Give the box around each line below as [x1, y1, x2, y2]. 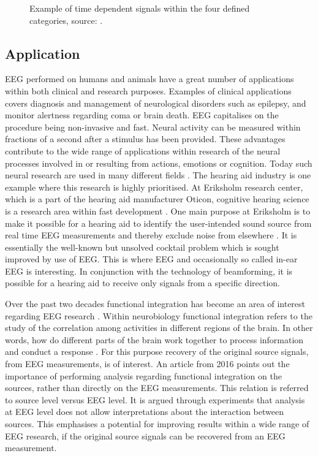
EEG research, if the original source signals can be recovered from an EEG [5, 429, 286, 442]
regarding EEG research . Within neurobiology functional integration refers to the [5, 309, 312, 322]
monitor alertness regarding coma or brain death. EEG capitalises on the [5, 108, 279, 121]
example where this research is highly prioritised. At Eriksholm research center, [5, 180, 303, 193]
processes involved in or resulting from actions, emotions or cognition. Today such [5, 156, 312, 169]
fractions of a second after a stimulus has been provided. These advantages [5, 132, 286, 145]
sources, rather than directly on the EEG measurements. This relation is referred [5, 381, 309, 394]
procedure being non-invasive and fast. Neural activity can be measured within [5, 120, 301, 133]
